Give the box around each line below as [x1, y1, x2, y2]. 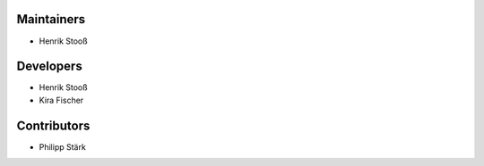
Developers [16, 59, 82, 74]
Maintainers [16, 12, 86, 27]
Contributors [16, 118, 91, 133]
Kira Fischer [39, 95, 84, 105]
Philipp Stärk [39, 141, 87, 152]
